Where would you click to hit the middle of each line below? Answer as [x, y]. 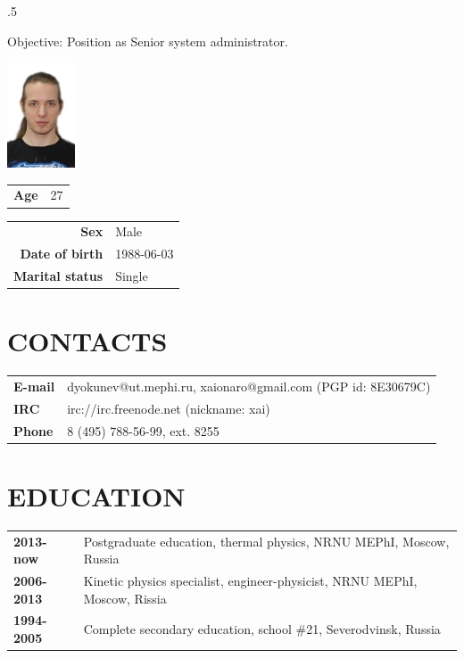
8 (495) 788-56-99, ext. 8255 [143, 430]
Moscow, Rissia [125, 598]
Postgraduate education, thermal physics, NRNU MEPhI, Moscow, [266, 541]
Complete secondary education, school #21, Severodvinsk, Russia [262, 629]
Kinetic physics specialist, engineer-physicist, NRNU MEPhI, [250, 581]
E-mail [34, 386]
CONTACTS [87, 341]
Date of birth [62, 254]
